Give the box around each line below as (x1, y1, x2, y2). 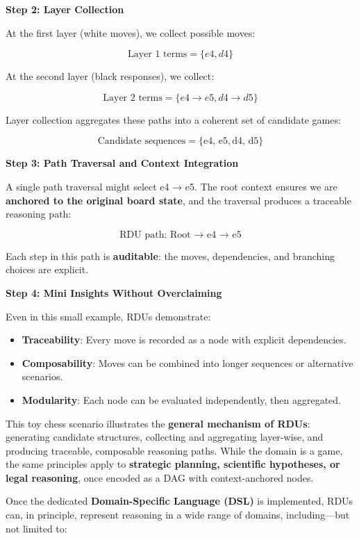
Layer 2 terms (103, 92, 162, 103)
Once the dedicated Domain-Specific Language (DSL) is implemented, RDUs (6, 494, 353, 508)
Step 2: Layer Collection (6, 2, 124, 16)
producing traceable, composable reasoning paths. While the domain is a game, (6, 443, 343, 457)
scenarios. (22, 369, 63, 384)
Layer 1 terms (127, 49, 187, 60)
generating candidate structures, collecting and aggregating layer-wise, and (6, 430, 324, 444)
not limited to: (6, 521, 67, 535)
